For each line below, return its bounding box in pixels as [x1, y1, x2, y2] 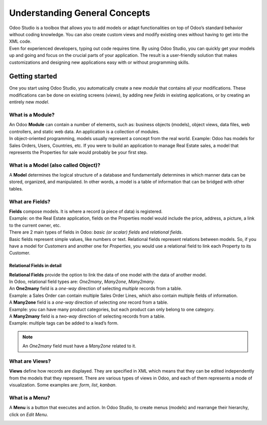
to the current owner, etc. [9, 222, 61, 228]
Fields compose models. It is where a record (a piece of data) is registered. [9, 208, 163, 214]
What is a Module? [9, 111, 55, 118]
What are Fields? [9, 198, 50, 205]
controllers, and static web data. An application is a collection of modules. [9, 129, 160, 135]
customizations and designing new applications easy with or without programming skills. [9, 59, 190, 65]
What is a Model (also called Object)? [9, 161, 101, 168]
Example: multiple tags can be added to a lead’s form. [9, 320, 119, 326]
